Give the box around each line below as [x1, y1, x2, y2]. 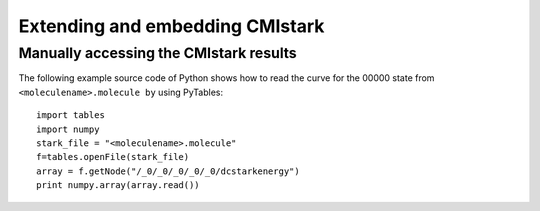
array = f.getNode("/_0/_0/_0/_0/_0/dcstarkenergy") [36, 165, 300, 177]
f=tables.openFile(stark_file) [36, 151, 190, 163]
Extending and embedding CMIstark [18, 15, 325, 37]
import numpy [36, 123, 100, 135]
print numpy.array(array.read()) [36, 180, 200, 191]
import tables [36, 110, 105, 121]
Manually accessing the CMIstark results [18, 44, 297, 62]
